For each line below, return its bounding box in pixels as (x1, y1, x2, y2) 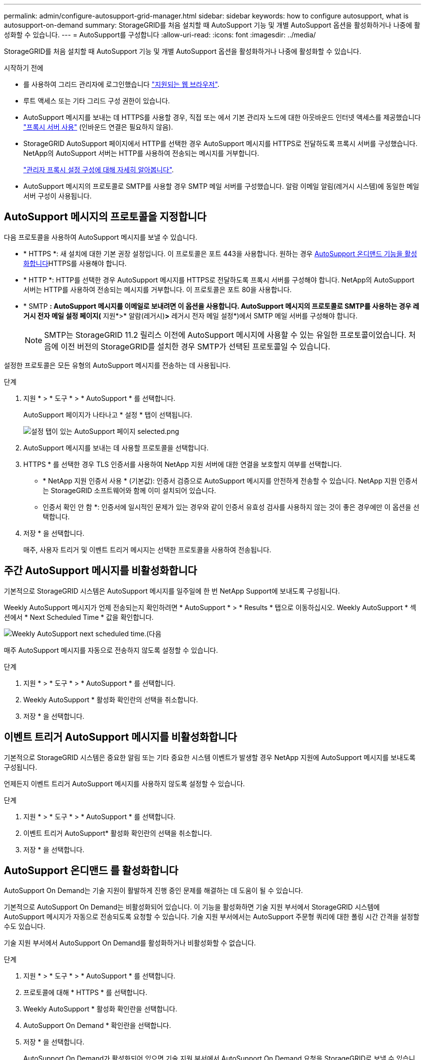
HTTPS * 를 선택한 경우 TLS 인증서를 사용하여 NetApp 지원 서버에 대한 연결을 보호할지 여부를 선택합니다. (23, 460, 342, 468)
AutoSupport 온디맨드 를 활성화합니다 (4, 864, 179, 877)
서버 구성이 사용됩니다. (23, 192, 92, 200)
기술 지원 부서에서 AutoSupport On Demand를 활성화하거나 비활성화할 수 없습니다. (4, 939, 256, 947)
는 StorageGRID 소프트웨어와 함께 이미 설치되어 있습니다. (43, 486, 216, 495)
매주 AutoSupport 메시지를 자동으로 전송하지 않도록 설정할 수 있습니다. (4, 646, 218, 654)
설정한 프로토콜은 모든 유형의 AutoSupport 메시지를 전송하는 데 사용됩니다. (4, 361, 230, 369)
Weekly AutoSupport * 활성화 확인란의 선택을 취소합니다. (23, 695, 198, 704)
